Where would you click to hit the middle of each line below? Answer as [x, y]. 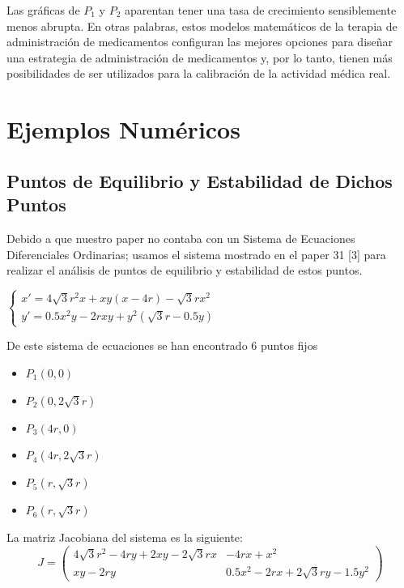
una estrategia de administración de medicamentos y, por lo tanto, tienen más [200, 57]
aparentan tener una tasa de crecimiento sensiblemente [261, 10]
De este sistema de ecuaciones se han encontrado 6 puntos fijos [162, 345]
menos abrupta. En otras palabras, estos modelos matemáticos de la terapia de [202, 26]
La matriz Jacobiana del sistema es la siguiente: [125, 537]
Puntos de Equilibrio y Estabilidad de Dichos [200, 180]
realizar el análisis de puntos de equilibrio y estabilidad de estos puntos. [185, 270]
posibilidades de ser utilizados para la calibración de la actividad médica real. [199, 73]
